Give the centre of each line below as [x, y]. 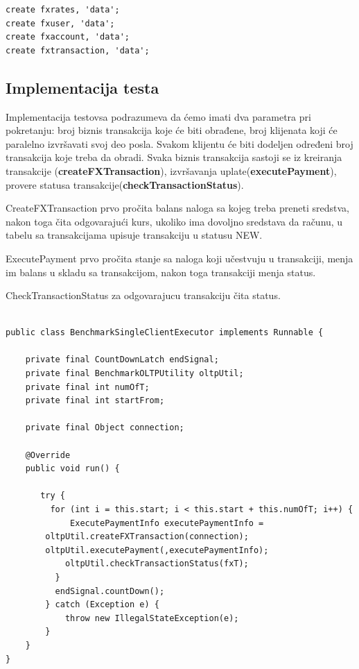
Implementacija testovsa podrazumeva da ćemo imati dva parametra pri [158, 116]
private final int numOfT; [87, 387]
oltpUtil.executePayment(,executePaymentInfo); [157, 550]
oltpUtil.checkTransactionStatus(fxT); [157, 564]
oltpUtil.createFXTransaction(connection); [147, 537]
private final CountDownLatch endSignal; [122, 360]
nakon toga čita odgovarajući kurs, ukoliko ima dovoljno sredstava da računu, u [174, 221]
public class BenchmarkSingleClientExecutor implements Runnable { [165, 333]
